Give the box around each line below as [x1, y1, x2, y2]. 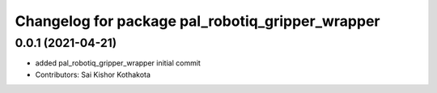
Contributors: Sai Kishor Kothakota [35, 70, 151, 79]
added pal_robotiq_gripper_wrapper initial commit [35, 58, 202, 68]
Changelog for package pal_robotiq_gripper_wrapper [15, 12, 380, 30]
